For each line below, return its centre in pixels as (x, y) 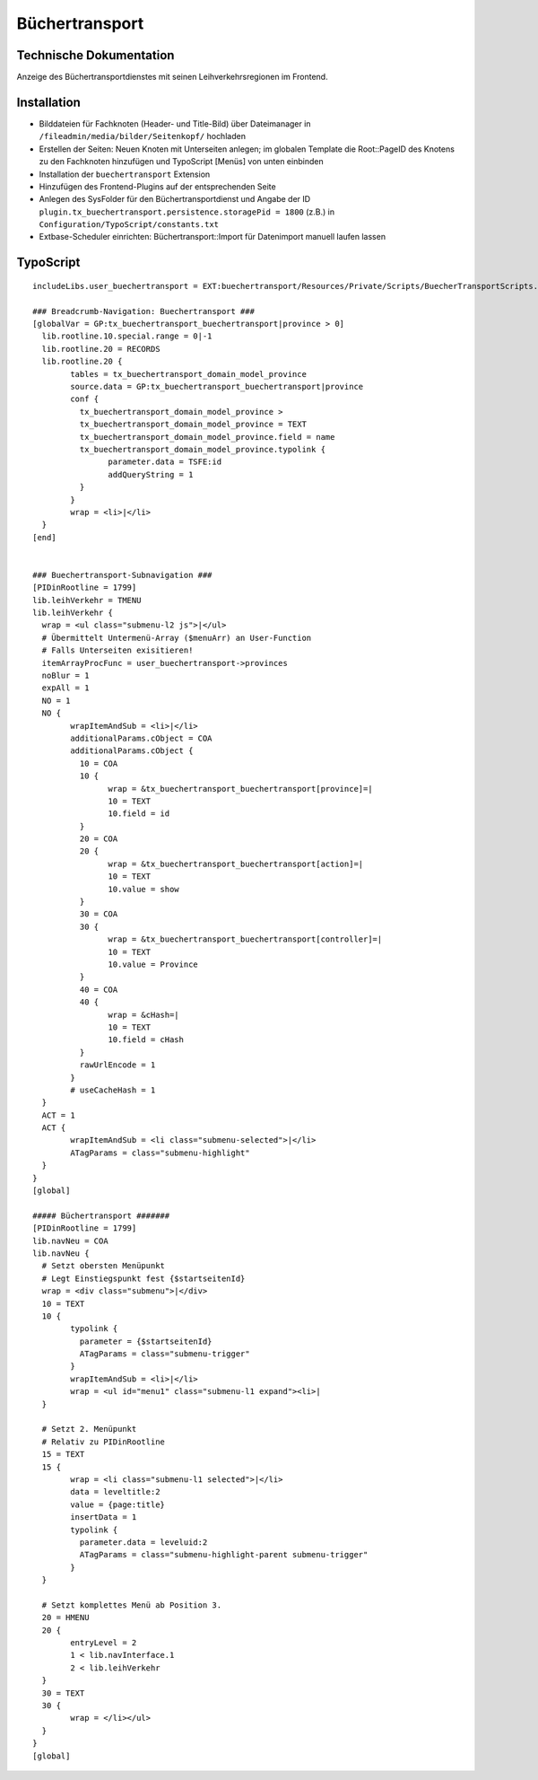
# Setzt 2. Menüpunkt (89, 1429)
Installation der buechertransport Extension (125, 174)
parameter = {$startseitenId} (146, 1341)
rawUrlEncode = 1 (117, 1065)
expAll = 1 (65, 688)
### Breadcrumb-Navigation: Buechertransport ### (144, 311)
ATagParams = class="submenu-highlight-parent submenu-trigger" (224, 1555)
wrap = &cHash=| (143, 1015)
